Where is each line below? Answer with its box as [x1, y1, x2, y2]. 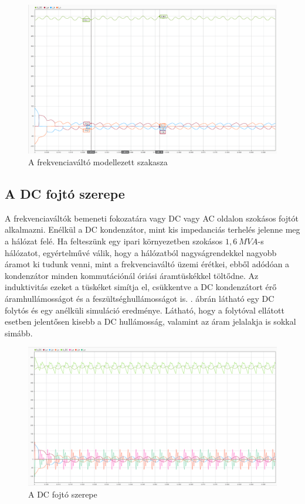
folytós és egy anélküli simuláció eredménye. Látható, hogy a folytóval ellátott [5, 304, 284, 316]
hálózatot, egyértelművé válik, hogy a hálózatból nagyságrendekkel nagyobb [5, 246, 277, 258]
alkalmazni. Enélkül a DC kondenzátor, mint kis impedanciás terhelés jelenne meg [5, 223, 300, 236]
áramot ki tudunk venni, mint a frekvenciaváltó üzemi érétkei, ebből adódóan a [5, 258, 290, 270]
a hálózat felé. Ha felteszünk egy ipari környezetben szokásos [5, 235, 223, 247]
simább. [5, 326, 33, 339]
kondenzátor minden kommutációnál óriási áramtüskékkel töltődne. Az [5, 269, 259, 281]
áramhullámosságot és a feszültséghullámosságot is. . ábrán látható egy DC [5, 292, 274, 305]
